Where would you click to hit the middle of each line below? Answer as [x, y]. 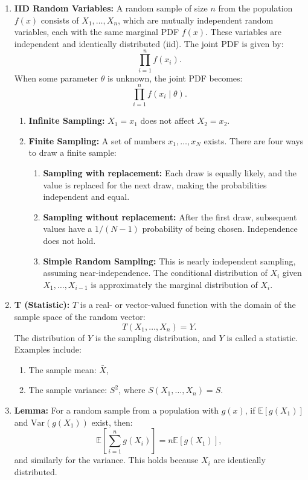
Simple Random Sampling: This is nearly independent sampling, [169, 261]
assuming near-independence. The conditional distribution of [155, 273]
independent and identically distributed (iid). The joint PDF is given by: [149, 43]
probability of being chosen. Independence [220, 229]
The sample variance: [68, 390]
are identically [239, 460]
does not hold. [69, 240]
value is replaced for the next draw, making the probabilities [155, 184]
